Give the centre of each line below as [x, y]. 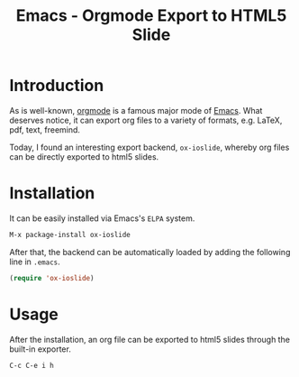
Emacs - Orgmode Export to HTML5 [151, 16]
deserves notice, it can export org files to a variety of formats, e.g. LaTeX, [146, 120]
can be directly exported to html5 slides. [84, 156]
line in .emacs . [35, 262]
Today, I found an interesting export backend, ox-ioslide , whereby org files [149, 147]
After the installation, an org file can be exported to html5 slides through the [150, 339]
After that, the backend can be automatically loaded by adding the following [150, 252]
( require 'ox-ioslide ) [52, 278]
